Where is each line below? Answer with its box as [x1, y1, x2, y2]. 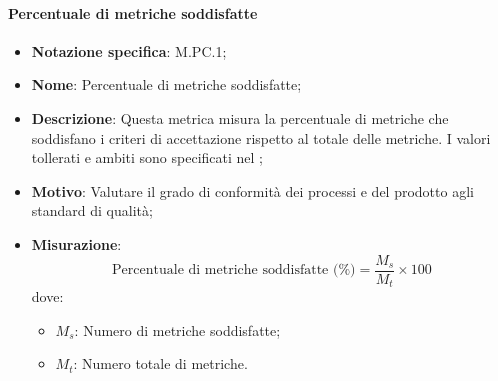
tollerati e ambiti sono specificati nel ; [31, 147, 263, 168]
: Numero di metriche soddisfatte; [74, 319, 281, 340]
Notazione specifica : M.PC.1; [31, 40, 227, 61]
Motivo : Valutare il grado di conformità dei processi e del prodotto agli [31, 180, 474, 201]
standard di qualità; [31, 200, 153, 221]
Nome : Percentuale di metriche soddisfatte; [31, 74, 302, 95]
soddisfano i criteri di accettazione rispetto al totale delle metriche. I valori [31, 127, 491, 148]
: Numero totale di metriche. [73, 353, 248, 374]
